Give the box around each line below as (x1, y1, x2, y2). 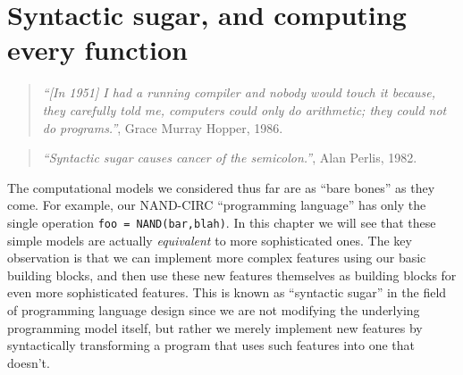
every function (7, 31, 188, 68)
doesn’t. (7, 353, 50, 371)
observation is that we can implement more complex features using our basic (7, 248, 426, 267)
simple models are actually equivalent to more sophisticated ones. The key (7, 230, 412, 249)
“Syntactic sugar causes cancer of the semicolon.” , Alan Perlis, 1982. (42, 148, 417, 167)
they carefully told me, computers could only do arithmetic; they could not (42, 100, 447, 119)
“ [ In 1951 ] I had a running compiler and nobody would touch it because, (42, 83, 436, 102)
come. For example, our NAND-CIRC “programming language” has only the (7, 196, 426, 214)
